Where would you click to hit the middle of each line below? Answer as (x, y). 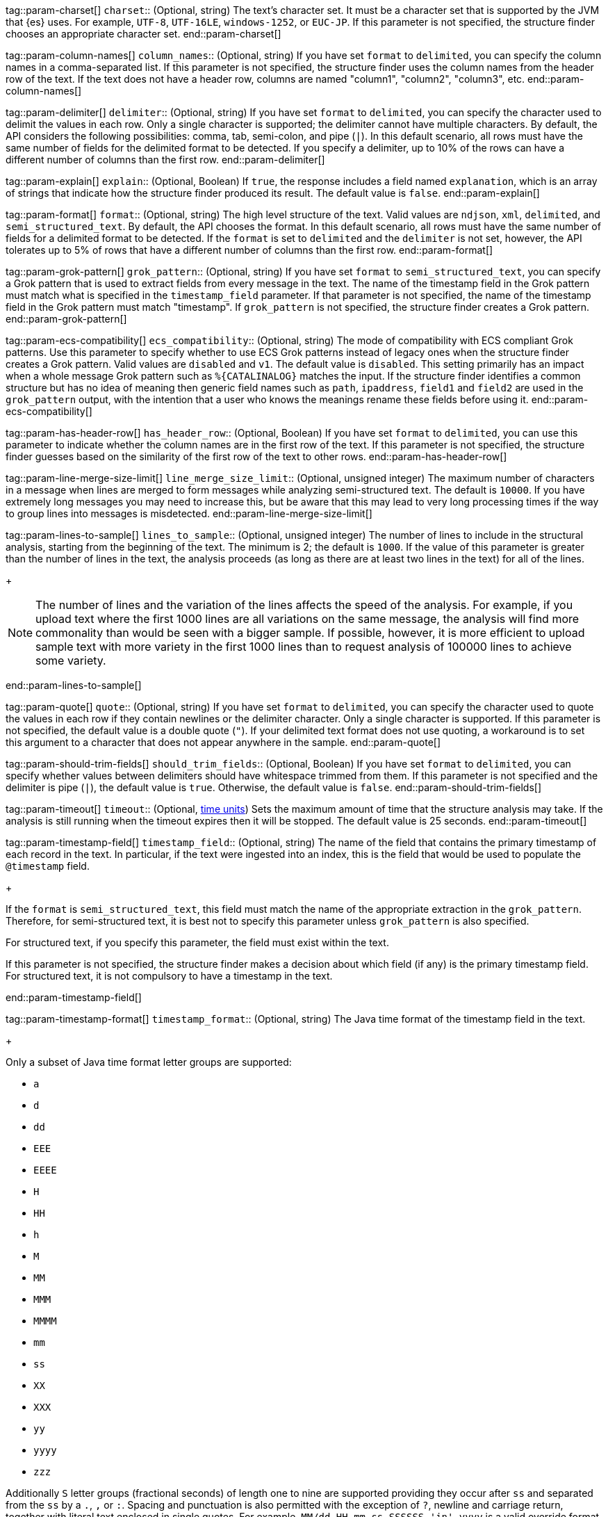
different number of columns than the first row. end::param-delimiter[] (165, 160)
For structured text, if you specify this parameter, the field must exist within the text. (197, 942)
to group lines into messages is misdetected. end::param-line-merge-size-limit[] (189, 513)
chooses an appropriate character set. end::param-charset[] (143, 34)
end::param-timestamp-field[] (74, 997)
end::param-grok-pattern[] (66, 319)
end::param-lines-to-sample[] (74, 685)
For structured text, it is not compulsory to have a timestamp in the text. (169, 976)
